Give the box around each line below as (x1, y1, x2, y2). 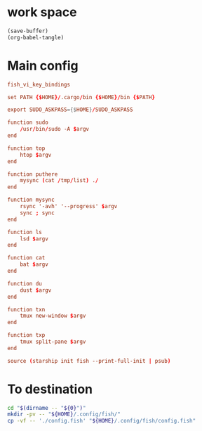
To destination (7, 381, 93, 397)
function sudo (7, 119, 49, 127)
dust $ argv (20, 286, 52, 294)
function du (7, 280, 42, 287)
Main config (7, 58, 79, 74)
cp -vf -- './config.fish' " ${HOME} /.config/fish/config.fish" (7, 418, 196, 425)
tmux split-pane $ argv (20, 338, 86, 345)
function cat (7, 255, 46, 262)
